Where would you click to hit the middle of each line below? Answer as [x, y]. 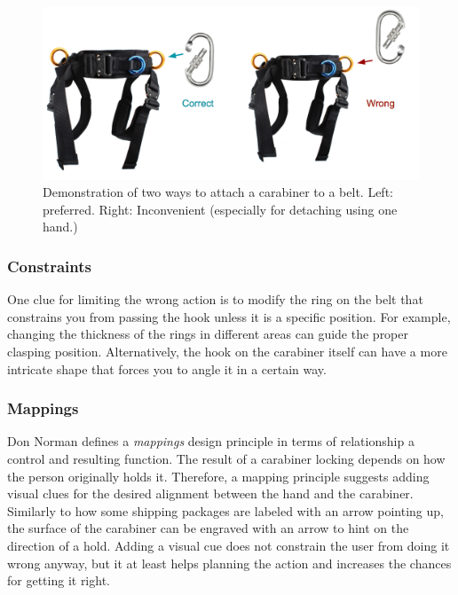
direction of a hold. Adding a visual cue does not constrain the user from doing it [229, 545]
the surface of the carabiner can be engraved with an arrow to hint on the [208, 528]
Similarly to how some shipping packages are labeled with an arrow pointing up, [225, 510]
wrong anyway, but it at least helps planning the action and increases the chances [229, 563]
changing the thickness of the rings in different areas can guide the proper [208, 334]
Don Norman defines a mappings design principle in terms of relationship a [211, 441]
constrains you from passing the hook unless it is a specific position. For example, [229, 316]
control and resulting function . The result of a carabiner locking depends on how [226, 458]
